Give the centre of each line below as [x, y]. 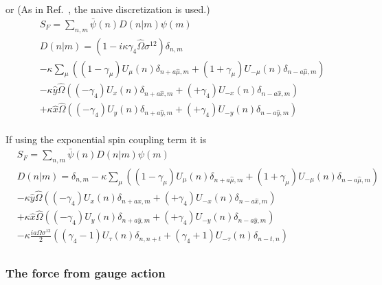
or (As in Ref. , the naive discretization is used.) [108, 9]
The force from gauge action [86, 273]
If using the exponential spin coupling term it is [106, 139]
